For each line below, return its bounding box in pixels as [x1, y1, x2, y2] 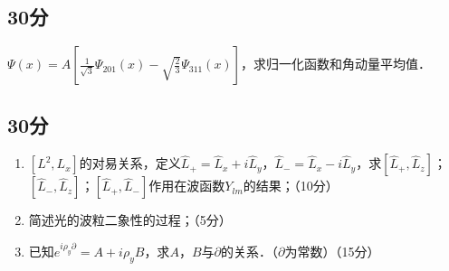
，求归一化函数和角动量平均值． [241, 54, 432, 73]
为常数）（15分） [284, 242, 380, 261]
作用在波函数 [148, 176, 225, 195]
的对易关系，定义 [79, 154, 181, 173]
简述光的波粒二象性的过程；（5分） [28, 210, 232, 229]
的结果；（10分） [243, 176, 339, 195]
